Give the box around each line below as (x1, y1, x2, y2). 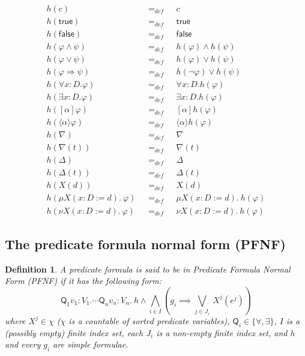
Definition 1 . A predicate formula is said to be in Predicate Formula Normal (5, 262, 291, 275)
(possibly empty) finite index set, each (5, 326, 143, 339)
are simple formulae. (53, 338, 128, 351)
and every (5, 338, 41, 351)
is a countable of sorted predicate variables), (68, 314, 230, 327)
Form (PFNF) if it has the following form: (5, 274, 162, 287)
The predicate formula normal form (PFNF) (5, 234, 286, 253)
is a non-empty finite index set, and (156, 326, 288, 339)
